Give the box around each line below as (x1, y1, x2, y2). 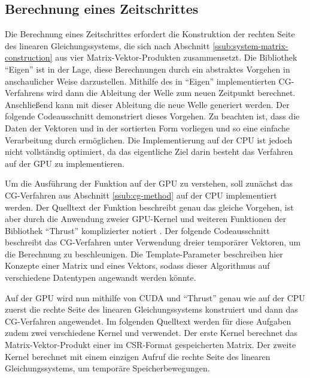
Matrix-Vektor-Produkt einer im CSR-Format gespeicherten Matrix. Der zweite (5, 338, 296, 351)
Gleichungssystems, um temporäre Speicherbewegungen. (5, 362, 210, 374)
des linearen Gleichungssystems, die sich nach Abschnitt (5, 39, 210, 52)
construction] (5, 51, 53, 64)
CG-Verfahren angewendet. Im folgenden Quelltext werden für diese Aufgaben (5, 314, 291, 327)
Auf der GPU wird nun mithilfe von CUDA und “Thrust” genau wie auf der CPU (5, 291, 305, 304)
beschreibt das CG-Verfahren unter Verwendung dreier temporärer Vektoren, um (5, 236, 301, 248)
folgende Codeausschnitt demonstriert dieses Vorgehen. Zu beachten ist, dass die (5, 110, 300, 122)
